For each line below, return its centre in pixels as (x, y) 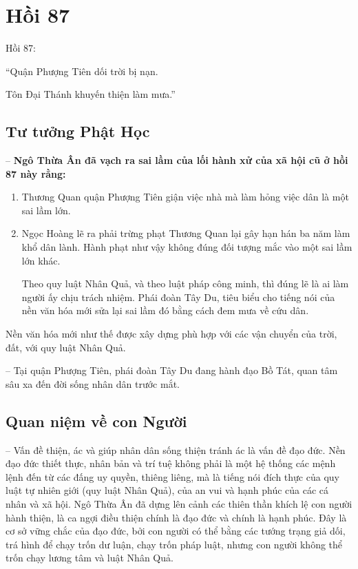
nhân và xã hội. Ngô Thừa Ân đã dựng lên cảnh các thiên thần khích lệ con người (179, 504)
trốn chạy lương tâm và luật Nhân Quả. (89, 558)
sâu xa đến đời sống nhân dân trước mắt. (93, 383)
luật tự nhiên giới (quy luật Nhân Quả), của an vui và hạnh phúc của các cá (167, 490)
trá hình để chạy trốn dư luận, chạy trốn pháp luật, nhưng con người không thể (174, 544)
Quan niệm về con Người (96, 421)
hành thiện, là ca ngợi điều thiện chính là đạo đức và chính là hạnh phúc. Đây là (176, 517)
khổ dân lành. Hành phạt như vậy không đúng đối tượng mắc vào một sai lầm (187, 247)
